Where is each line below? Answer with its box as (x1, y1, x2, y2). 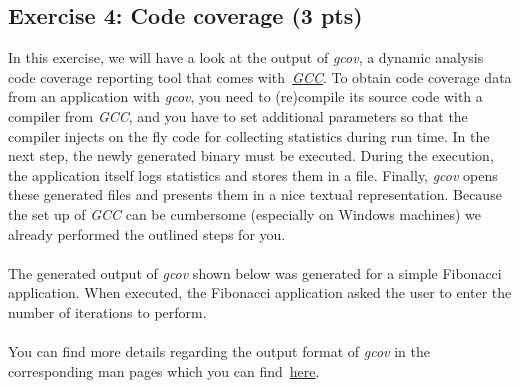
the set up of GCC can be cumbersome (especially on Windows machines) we (8, 203, 482, 224)
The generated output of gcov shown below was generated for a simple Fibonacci (8, 262, 502, 283)
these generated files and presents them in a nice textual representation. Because (8, 184, 502, 205)
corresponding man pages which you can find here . (8, 360, 320, 381)
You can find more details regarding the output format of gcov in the (8, 341, 430, 362)
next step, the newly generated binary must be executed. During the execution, (8, 145, 494, 166)
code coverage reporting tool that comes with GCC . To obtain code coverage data (8, 66, 512, 87)
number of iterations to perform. (8, 301, 207, 322)
